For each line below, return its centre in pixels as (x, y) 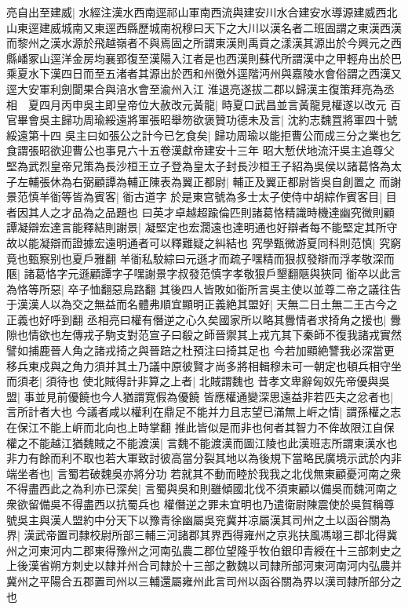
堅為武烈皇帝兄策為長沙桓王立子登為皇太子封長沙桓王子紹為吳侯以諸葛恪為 (199, 165)
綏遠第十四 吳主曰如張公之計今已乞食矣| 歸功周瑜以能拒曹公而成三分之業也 (199, 135)
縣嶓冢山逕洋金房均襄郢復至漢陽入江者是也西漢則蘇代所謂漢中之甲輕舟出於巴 (204, 58)
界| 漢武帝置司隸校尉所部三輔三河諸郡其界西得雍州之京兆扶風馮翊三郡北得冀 (202, 535)
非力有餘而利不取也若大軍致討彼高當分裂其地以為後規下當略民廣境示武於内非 (204, 458)
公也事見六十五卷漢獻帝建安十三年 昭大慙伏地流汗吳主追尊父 (239, 150)
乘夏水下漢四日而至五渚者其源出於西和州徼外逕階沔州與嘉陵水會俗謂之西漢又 (204, 73)
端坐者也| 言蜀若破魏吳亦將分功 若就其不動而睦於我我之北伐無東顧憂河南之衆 (204, 473)
